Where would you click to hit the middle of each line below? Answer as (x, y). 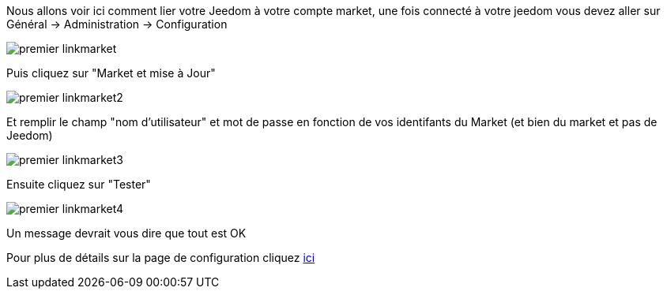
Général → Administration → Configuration (117, 24)
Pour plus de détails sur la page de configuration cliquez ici (161, 258)
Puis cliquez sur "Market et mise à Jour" (111, 73)
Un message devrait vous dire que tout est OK (126, 233)
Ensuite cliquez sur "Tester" (79, 184)
